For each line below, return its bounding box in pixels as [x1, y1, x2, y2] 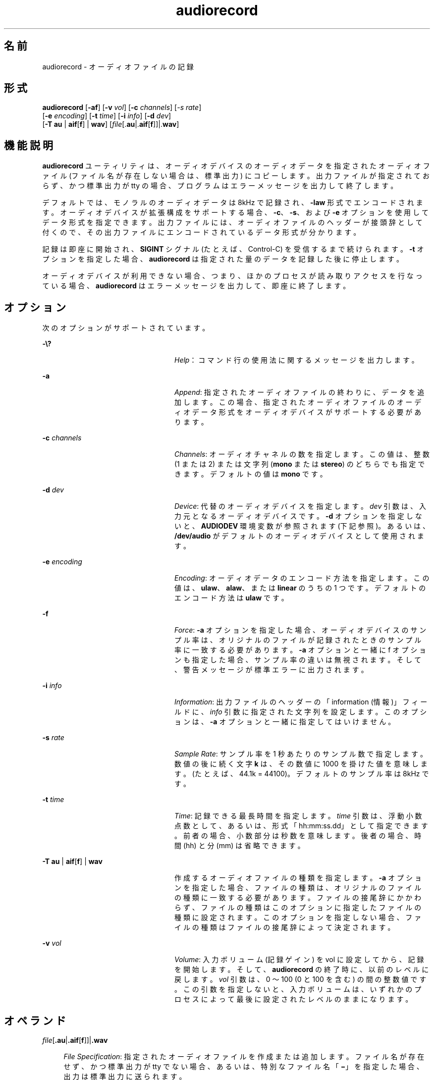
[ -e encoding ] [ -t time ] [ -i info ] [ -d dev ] [42, 111, 171, 120]
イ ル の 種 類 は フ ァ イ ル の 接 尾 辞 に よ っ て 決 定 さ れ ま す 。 [174, 923, 395, 932]
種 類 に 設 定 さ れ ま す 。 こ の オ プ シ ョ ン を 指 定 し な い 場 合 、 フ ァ [174, 913, 422, 922]
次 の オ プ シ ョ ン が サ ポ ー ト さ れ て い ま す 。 [42, 324, 210, 332]
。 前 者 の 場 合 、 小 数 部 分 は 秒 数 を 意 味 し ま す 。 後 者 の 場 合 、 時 [174, 831, 422, 840]
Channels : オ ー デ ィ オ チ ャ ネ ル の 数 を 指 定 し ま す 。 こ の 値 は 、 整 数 [174, 450, 430, 459]
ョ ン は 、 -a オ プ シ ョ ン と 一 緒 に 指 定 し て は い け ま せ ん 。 [174, 717, 395, 726]
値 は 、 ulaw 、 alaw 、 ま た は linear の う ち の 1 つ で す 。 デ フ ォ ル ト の [174, 584, 426, 593]
